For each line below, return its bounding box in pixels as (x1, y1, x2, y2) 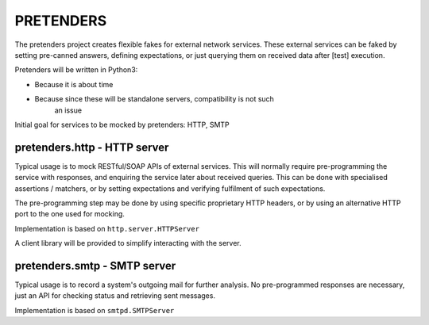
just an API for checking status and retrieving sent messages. (14, 291, 216, 300)
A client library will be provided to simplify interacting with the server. (14, 239, 242, 248)
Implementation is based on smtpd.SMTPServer (14, 305, 175, 315)
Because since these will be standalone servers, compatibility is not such (34, 94, 274, 104)
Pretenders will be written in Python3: (14, 65, 138, 75)
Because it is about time (34, 79, 114, 89)
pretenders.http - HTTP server (14, 140, 169, 154)
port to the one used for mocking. (14, 209, 125, 219)
